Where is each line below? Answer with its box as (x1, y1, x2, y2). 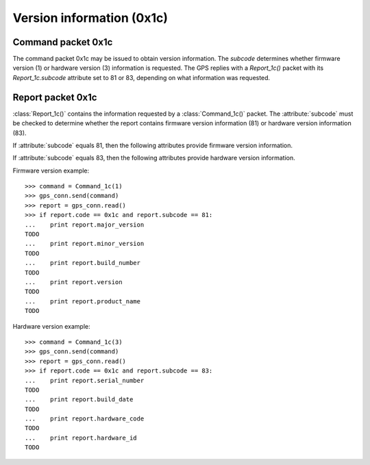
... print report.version (25, 278, 123, 286)
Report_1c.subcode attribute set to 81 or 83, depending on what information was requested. (12, 73, 271, 81)
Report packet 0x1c (12, 91, 97, 103)
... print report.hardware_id (25, 433, 137, 442)
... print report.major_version (25, 221, 145, 229)
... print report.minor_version (25, 240, 145, 248)
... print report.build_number (25, 259, 140, 267)
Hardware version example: (12, 322, 90, 330)
